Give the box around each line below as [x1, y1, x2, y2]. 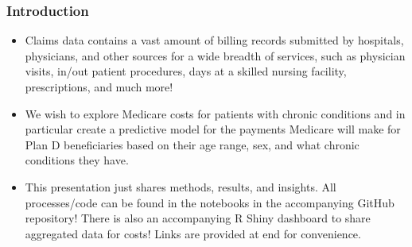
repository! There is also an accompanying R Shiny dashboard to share [25, 210, 371, 226]
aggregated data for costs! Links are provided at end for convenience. [25, 225, 361, 241]
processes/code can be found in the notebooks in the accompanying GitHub [25, 194, 395, 210]
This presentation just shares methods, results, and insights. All [25, 178, 336, 195]
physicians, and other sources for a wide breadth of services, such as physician [25, 47, 406, 64]
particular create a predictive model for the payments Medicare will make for [25, 121, 401, 137]
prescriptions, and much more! [25, 79, 173, 95]
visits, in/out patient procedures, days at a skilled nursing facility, [25, 63, 347, 79]
